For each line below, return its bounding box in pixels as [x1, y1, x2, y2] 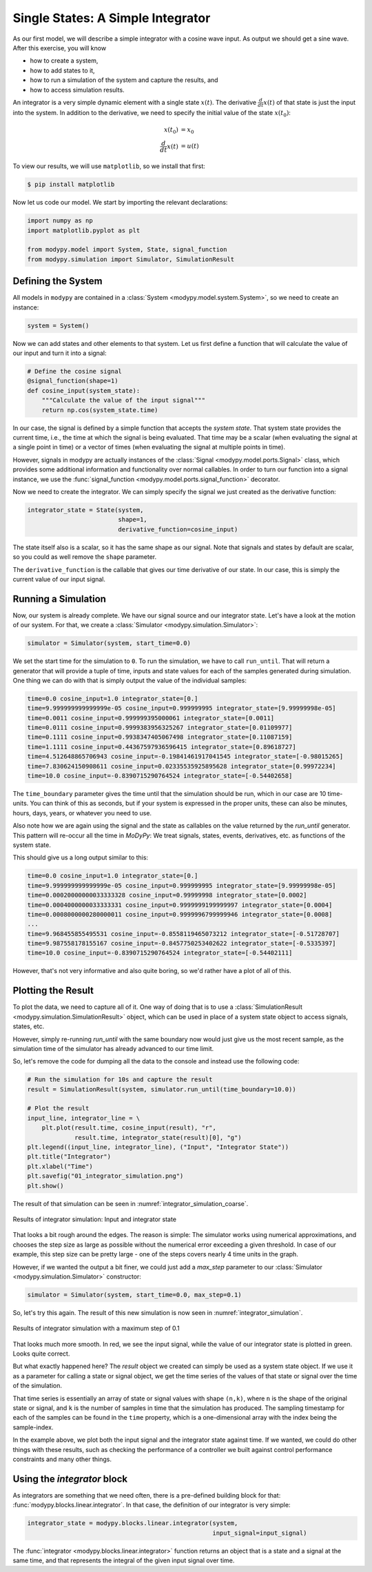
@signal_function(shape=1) [27, 377, 118, 385]
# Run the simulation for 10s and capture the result [27, 1076, 213, 1083]
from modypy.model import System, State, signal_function [27, 245, 227, 254]
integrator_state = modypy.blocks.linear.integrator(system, [27, 1520, 238, 1527]
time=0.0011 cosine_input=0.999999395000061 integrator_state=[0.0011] [27, 714, 275, 722]
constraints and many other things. [12, 1455, 112, 1463]
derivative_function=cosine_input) [118, 525, 238, 533]
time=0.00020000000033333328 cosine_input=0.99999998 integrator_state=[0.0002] [27, 891, 307, 899]
